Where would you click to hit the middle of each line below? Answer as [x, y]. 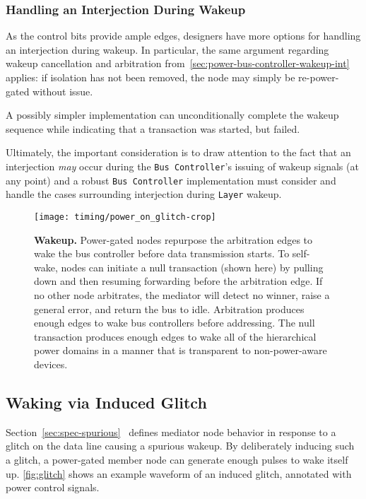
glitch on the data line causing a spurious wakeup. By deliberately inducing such [180, 446]
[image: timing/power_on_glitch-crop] [125, 217]
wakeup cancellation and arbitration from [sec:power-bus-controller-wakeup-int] [178, 63]
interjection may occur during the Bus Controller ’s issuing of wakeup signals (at [182, 166]
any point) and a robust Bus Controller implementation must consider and [171, 180]
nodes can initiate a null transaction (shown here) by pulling [192, 267]
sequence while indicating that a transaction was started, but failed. [153, 128]
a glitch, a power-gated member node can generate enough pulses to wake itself [177, 459]
